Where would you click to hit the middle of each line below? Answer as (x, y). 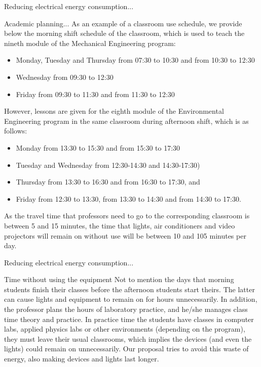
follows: (16, 131)
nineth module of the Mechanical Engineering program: (90, 43)
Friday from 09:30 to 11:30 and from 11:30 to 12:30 (95, 94)
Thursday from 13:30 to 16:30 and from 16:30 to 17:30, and (108, 182)
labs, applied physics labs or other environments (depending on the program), (125, 329)
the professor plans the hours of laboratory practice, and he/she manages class (126, 309)
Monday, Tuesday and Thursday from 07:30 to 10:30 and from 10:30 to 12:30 (135, 60)
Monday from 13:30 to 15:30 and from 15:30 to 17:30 (98, 147)
